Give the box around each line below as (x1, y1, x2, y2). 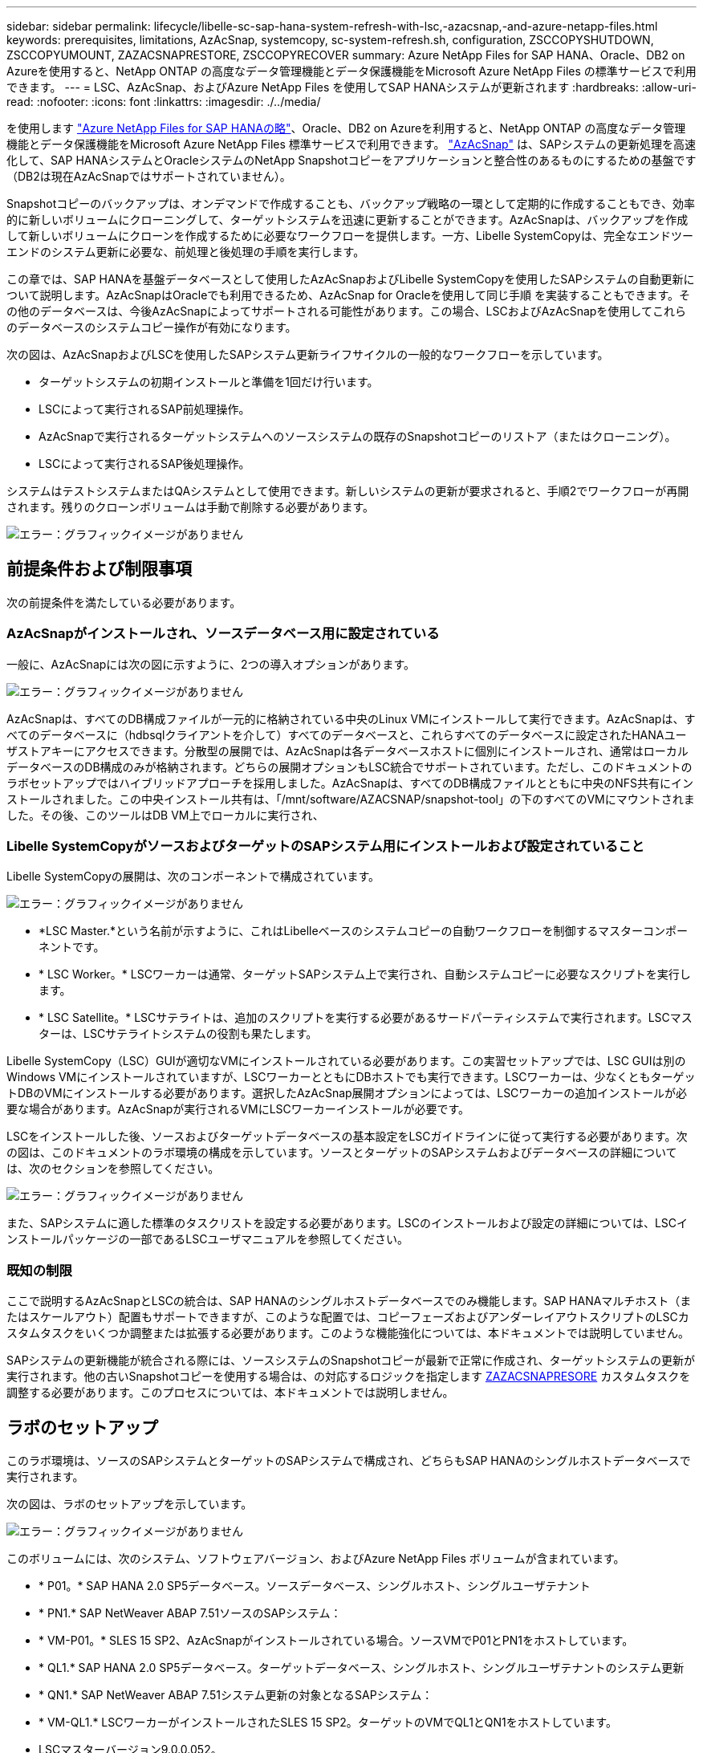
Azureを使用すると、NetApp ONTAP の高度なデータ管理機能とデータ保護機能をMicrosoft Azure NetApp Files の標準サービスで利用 (6, 64, 697, 78)
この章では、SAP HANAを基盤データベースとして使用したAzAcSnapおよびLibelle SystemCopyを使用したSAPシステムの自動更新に (6, 272, 695, 286)
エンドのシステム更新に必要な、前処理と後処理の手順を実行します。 (6, 245, 365, 258)
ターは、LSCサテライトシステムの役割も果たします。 (39, 1027, 318, 1041)
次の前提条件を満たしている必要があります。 (6, 595, 242, 609)
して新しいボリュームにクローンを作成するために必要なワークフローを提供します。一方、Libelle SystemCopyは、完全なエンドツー (6, 229, 693, 242)
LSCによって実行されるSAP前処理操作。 (39, 402, 250, 416)
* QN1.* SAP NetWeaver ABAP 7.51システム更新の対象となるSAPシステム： (39, 1687, 433, 1702)
